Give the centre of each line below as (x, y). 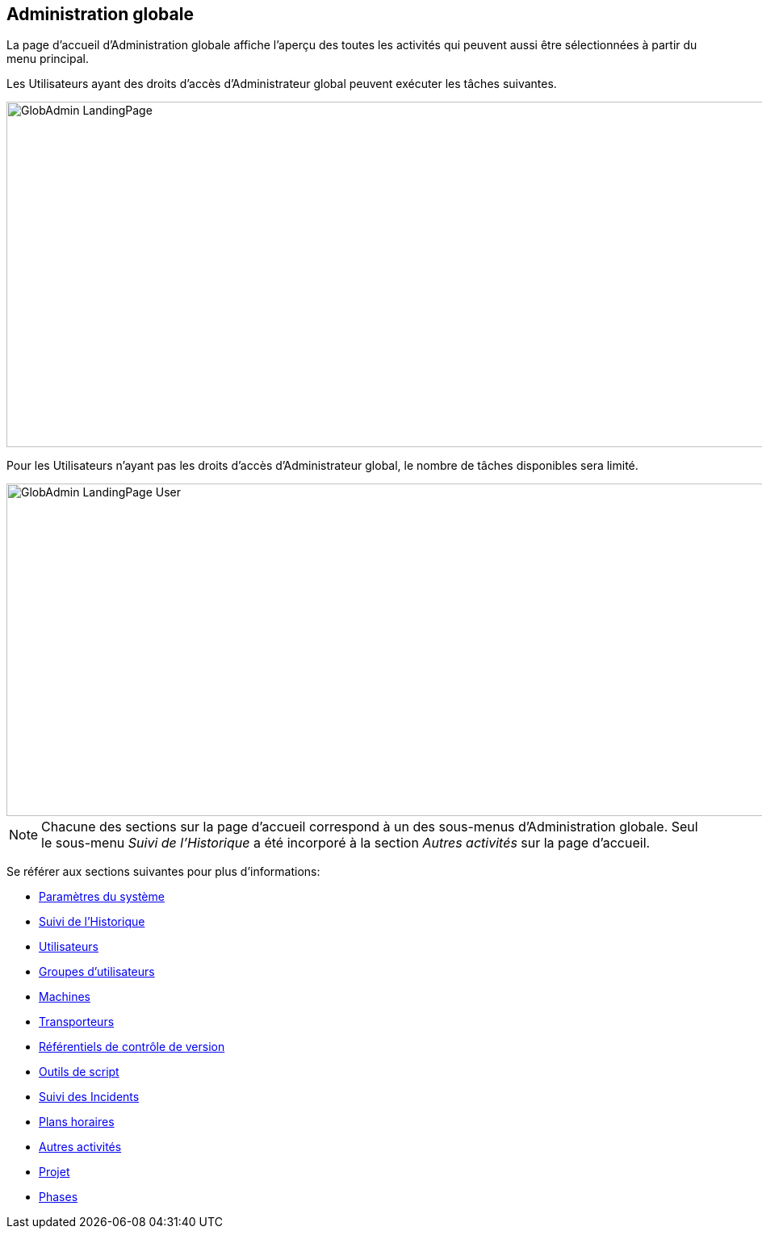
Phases (59, 1197)
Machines (65, 997)
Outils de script (79, 1072)
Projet (54, 1172)
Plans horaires (77, 1122)
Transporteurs (77, 1022)
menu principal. (48, 59)
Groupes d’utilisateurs (97, 972)
